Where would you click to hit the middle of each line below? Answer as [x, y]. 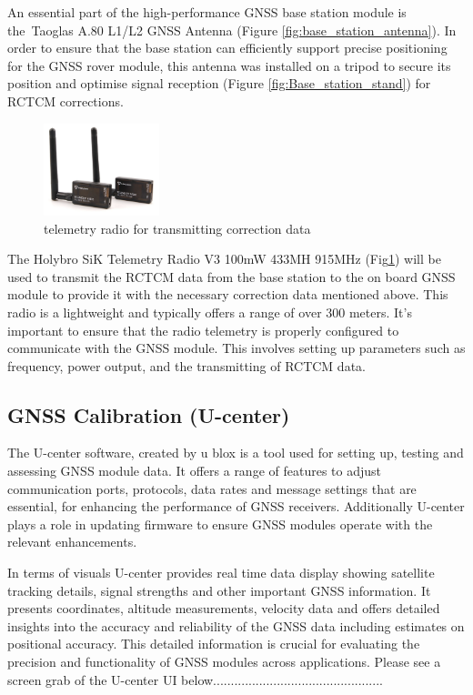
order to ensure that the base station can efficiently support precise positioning [227, 48]
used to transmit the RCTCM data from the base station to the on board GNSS [231, 276]
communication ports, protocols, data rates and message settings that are [212, 488]
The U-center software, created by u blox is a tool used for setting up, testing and [236, 453]
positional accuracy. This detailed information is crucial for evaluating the [214, 644]
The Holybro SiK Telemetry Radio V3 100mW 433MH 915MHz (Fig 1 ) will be [224, 259]
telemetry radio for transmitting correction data [177, 228]
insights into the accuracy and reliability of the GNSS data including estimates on [236, 625]
